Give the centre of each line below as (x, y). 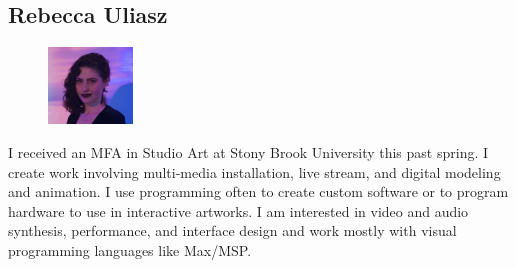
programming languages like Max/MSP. (130, 250)
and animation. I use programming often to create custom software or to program (258, 191)
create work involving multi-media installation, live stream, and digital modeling (254, 171)
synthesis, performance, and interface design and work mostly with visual (232, 230)
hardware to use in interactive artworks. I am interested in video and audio (238, 210)
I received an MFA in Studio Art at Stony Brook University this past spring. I (248, 152)
